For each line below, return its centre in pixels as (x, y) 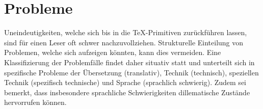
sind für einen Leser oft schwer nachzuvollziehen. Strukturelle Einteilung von (124, 42)
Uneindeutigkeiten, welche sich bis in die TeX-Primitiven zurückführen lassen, (126, 32)
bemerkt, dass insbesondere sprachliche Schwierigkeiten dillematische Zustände (127, 92)
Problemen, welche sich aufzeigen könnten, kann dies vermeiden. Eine (113, 52)
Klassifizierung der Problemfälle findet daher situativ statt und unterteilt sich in (129, 62)
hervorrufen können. (35, 102)
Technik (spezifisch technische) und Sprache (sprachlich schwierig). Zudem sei (125, 82)
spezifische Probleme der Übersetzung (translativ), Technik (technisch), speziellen (131, 72)
